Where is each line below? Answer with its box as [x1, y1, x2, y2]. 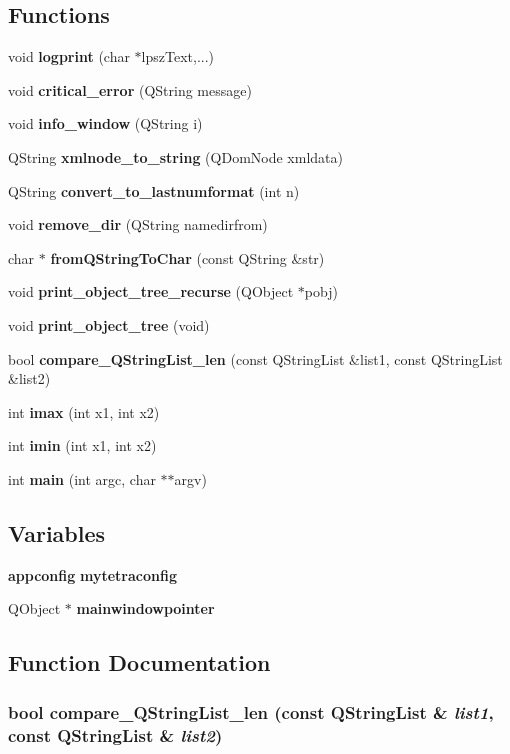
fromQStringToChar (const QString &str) [50, 247, 325, 268]
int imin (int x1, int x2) [8, 435, 157, 456]
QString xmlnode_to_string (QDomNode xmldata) [8, 146, 343, 167]
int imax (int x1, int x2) [8, 401, 160, 422]
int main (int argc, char [8, 468, 156, 489]
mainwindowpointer [76, 598, 215, 619]
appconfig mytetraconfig [8, 564, 177, 585]
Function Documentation [8, 647, 271, 678]
